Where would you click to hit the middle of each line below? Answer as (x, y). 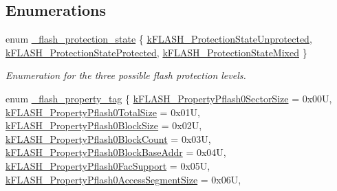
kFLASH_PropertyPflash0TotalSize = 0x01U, (103, 112)
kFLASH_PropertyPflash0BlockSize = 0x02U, (104, 125)
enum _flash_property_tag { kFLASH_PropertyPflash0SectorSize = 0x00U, (169, 98)
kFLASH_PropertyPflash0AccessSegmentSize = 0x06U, (123, 179)
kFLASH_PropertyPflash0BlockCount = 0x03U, (108, 138)
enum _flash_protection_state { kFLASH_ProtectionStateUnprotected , (159, 39)
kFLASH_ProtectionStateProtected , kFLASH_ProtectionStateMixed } (156, 52)
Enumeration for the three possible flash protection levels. (126, 75)
